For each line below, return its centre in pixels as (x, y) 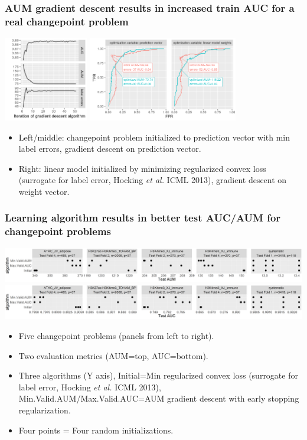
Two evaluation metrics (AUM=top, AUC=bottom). (113, 355)
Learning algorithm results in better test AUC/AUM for (143, 218)
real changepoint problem (67, 21)
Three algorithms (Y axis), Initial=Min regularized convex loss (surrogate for (158, 375)
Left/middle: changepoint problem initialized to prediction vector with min (154, 137)
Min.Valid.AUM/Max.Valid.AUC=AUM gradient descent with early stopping (159, 398)
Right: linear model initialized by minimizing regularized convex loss (142, 168)
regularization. (45, 410)
